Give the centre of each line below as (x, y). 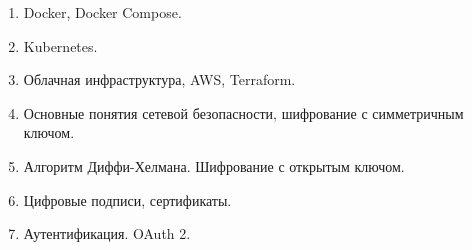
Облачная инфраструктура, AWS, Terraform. (159, 79)
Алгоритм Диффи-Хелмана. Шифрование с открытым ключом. (214, 165)
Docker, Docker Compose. (102, 12)
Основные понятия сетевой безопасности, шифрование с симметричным (243, 112)
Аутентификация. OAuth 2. (107, 233)
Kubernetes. (60, 45)
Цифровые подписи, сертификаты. (127, 199)
